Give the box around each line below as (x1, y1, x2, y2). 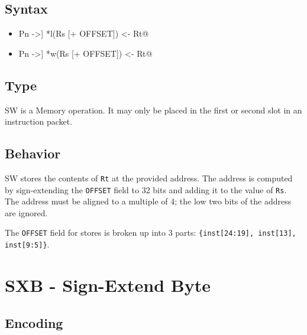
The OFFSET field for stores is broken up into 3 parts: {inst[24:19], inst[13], (5, 226, 296, 239)
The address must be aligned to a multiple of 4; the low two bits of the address (5, 195, 292, 207)
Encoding (5, 313, 63, 331)
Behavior (5, 144, 61, 162)
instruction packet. (5, 115, 73, 128)
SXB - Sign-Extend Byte (5, 272, 211, 297)
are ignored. (5, 206, 48, 219)
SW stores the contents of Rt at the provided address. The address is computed (5, 171, 293, 184)
